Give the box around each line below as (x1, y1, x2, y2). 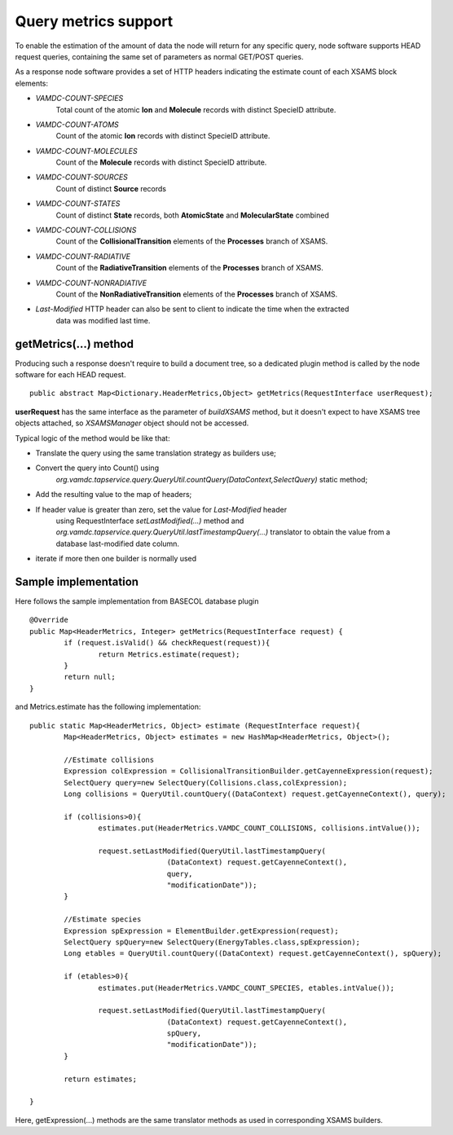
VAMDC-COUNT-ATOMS (35, 119, 120, 130)
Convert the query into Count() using (35, 463, 159, 473)
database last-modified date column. (55, 539, 179, 548)
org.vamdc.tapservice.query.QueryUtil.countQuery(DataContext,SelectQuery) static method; (55, 474, 368, 484)
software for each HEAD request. (15, 370, 126, 380)
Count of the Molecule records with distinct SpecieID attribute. (55, 157, 267, 167)
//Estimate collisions (64, 754, 155, 764)
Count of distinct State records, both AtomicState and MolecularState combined (55, 210, 330, 220)
